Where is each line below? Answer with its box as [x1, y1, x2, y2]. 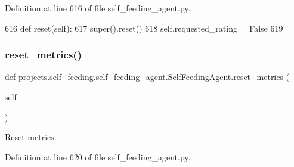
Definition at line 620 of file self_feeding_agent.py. [5, 150, 191, 163]
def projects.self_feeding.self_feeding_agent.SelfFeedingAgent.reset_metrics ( [5, 70, 290, 83]
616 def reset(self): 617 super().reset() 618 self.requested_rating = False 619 [5, 21, 283, 34]
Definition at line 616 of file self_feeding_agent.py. [5, 2, 191, 14]
